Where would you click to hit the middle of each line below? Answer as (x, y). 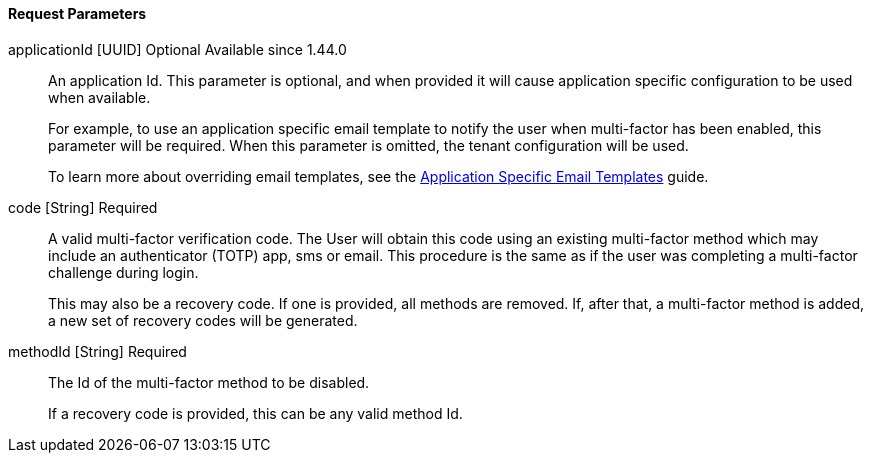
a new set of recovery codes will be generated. (203, 320)
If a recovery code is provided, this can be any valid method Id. (255, 413)
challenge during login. (123, 272)
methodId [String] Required (97, 351)
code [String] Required (83, 207)
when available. (99, 97)
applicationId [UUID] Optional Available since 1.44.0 (177, 49)
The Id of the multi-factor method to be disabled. (209, 382)
